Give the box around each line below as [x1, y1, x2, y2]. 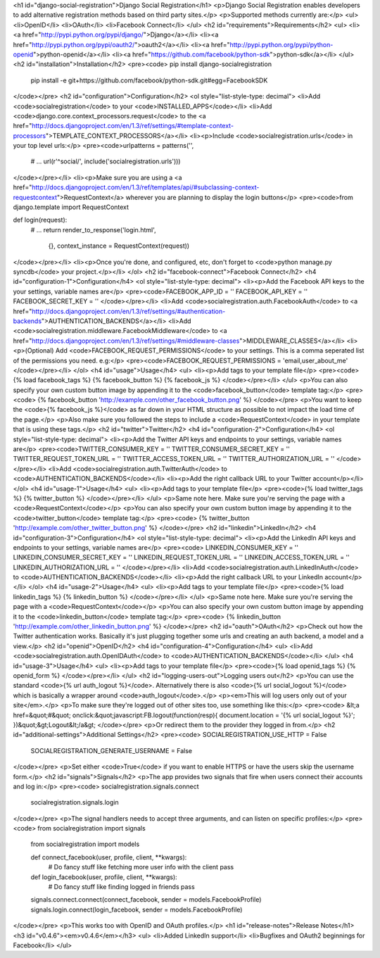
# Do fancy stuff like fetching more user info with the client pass [48, 863, 234, 871]
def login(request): [13, 215, 68, 225]
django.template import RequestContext [13, 203, 129, 211]
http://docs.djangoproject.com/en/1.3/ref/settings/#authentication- [32, 307, 226, 315]
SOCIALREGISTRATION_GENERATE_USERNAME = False [30, 746, 193, 755]
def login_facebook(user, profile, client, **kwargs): [30, 873, 177, 881]
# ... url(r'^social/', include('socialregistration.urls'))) [30, 157, 181, 165]
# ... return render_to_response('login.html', [30, 225, 156, 234]
